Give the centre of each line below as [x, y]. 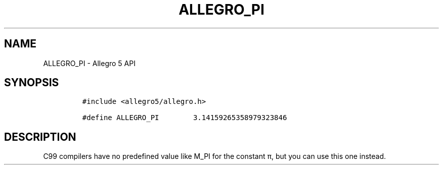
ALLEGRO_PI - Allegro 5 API [89, 63]
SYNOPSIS [32, 83]
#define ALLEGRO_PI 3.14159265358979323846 [185, 118]
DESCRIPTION [40, 137]
